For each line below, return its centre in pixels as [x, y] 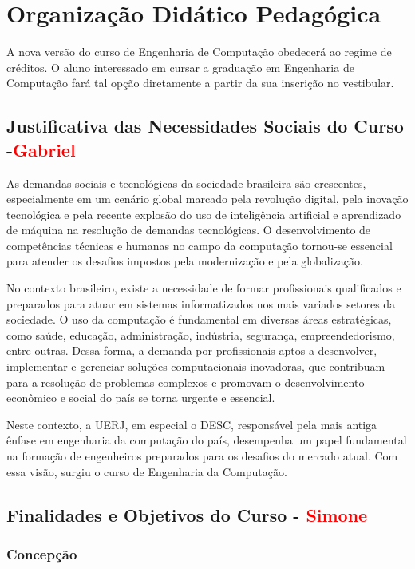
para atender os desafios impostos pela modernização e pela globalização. [185, 261]
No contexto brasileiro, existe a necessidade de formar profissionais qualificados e [204, 288]
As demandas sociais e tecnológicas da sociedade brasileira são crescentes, [186, 183]
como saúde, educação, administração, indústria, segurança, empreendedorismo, [201, 334]
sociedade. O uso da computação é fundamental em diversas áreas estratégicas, [199, 319]
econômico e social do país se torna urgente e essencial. [141, 398]
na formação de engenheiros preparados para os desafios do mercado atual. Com [202, 456]
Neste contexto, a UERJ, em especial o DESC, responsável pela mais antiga [192, 424]
